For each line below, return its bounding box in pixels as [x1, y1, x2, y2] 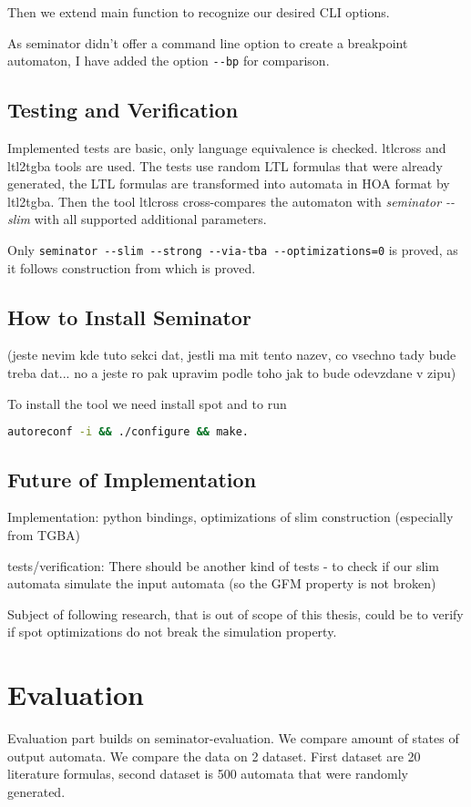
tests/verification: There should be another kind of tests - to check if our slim [7, 556, 439, 575]
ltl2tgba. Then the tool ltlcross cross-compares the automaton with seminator [7, 191, 442, 210]
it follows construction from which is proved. [7, 258, 256, 277]
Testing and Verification [7, 96, 239, 124]
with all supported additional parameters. [34, 209, 267, 229]
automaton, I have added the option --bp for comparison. [7, 51, 330, 70]
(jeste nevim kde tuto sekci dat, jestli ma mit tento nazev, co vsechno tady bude [7, 345, 456, 364]
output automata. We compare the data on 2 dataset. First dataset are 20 [7, 746, 421, 765]
